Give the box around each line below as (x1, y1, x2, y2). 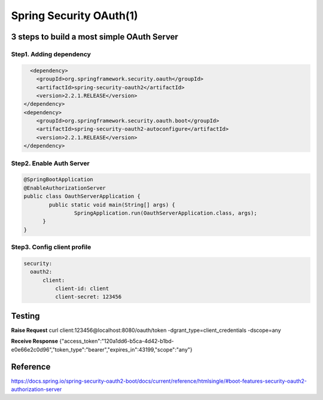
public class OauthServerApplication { (23, 193, 141, 200)
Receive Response (11, 338, 59, 345)
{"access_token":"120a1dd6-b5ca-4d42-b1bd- (59, 338, 175, 345)
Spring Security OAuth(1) (11, 9, 138, 22)
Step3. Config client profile (11, 243, 92, 251)
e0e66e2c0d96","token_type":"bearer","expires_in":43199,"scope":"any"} (11, 346, 193, 353)
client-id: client (54, 285, 109, 292)
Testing (11, 311, 40, 321)
